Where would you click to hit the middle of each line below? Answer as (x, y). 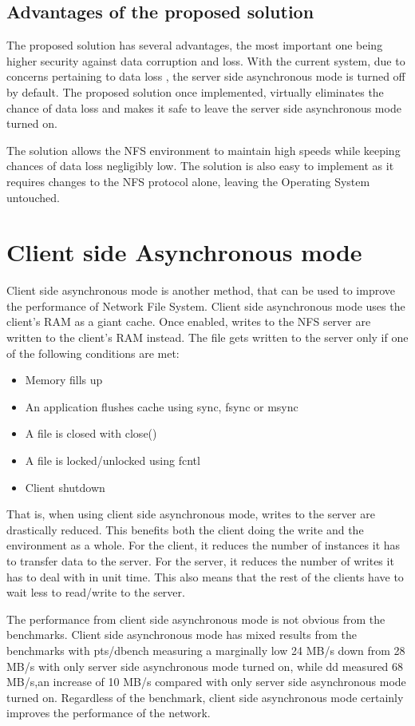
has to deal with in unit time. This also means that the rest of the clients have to (205, 576)
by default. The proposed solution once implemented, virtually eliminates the (195, 91)
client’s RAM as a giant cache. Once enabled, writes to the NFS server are (189, 321)
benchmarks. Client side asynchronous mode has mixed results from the (182, 635)
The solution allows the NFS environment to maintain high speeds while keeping (204, 150)
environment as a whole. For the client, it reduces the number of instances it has (204, 545)
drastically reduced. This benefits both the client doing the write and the (185, 529)
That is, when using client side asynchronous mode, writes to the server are (191, 514)
